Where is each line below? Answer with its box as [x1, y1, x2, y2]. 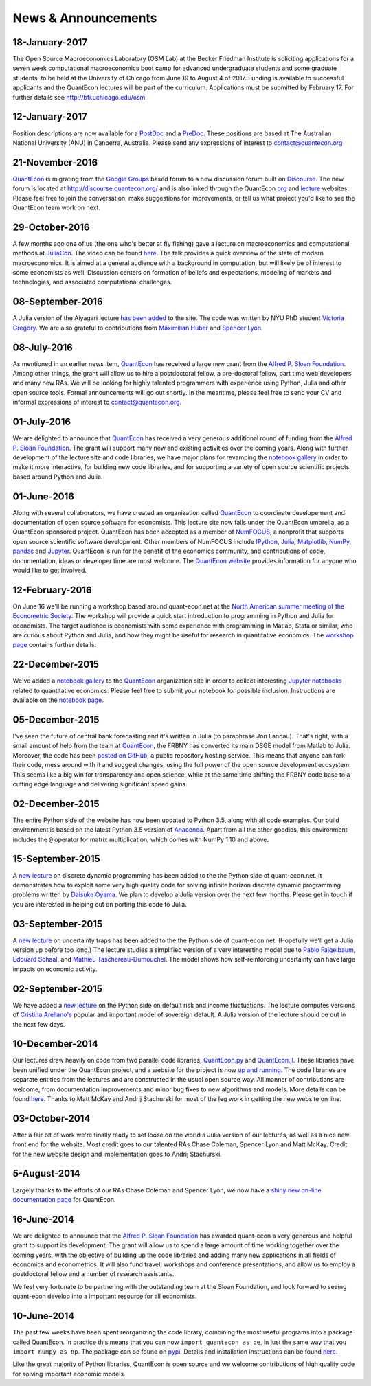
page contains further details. [12, 641, 97, 649]
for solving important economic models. [12, 1370, 126, 1378]
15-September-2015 [12, 853, 101, 865]
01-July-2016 [12, 416, 71, 428]
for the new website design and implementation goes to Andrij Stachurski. [12, 1150, 223, 1158]
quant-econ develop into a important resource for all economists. [12, 1292, 197, 1301]
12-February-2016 [12, 584, 92, 595]
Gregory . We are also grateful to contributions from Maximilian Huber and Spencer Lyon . [12, 323, 264, 332]
